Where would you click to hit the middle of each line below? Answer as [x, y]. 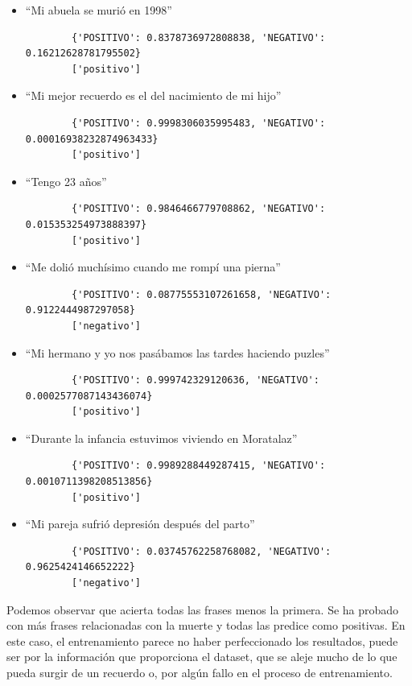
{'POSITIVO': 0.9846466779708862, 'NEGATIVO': [199, 209]
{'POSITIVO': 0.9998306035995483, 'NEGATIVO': [199, 123]
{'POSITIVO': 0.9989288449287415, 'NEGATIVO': [199, 466]
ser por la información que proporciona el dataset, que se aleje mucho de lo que [202, 657]
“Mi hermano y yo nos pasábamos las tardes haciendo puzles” [177, 352]
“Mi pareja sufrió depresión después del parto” [140, 524]
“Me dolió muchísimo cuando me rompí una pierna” [153, 267]
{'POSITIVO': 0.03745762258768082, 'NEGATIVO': [202, 551]
